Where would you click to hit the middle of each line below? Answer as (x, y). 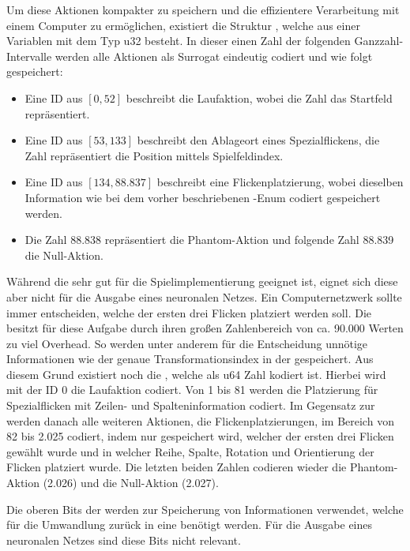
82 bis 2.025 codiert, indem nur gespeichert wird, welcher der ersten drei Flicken (200, 436)
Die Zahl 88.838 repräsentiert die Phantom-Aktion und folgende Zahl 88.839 (209, 240)
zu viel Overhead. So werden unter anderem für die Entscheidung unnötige (187, 343)
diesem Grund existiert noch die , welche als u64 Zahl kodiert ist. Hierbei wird (196, 374)
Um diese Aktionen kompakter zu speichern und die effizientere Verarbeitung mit (203, 9)
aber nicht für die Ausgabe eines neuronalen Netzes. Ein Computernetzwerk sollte (204, 296)
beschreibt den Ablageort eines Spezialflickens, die (258, 140)
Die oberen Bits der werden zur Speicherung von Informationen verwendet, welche (205, 509)
